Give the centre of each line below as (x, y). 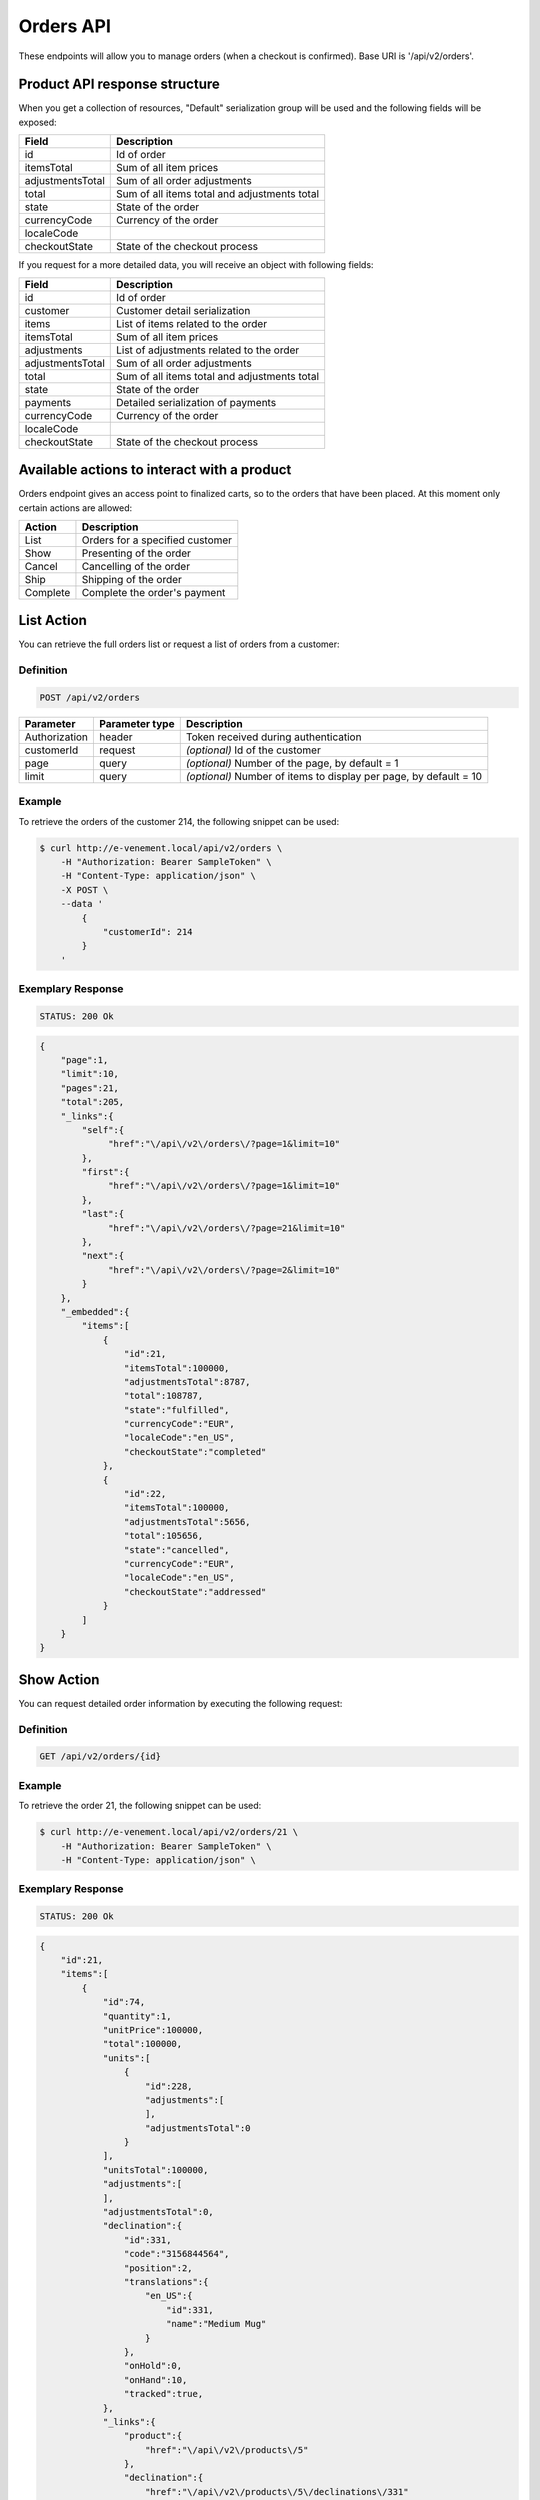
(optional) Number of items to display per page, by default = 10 (334, 776)
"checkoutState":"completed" (195, 1451)
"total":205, (92, 1102)
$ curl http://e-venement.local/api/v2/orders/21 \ (169, 1832)
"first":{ (105, 1172)
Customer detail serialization (183, 310)
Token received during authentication (273, 737)
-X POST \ (84, 889)
